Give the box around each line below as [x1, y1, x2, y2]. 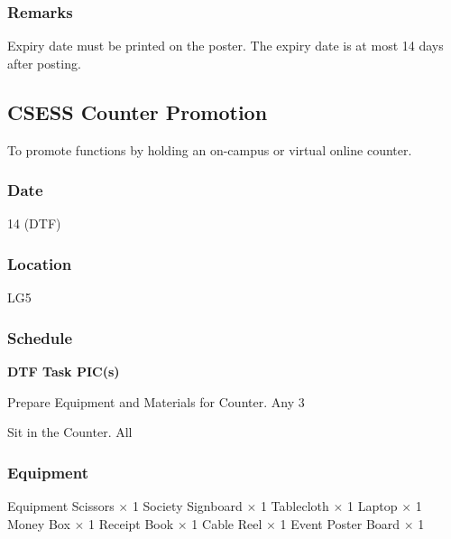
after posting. [7, 53, 81, 72]
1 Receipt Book [88, 514, 174, 533]
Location [7, 252, 72, 274]
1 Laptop [347, 497, 398, 516]
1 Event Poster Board [280, 514, 400, 533]
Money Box [7, 514, 70, 533]
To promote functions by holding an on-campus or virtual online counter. [7, 140, 412, 159]
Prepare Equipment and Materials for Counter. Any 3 [7, 392, 305, 411]
